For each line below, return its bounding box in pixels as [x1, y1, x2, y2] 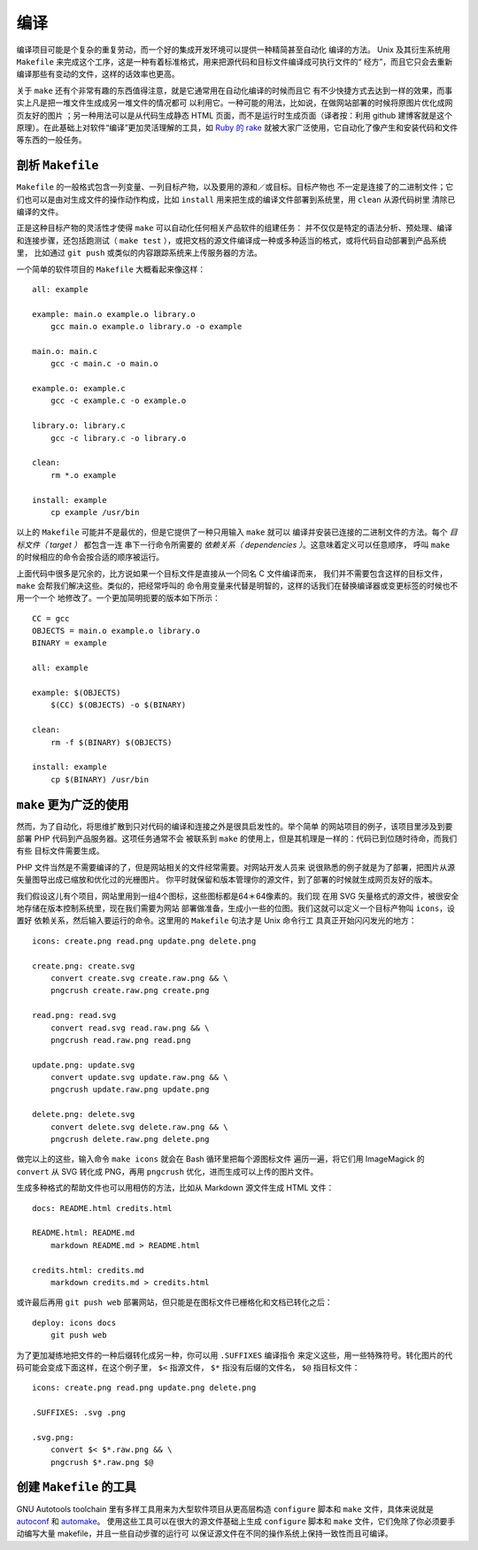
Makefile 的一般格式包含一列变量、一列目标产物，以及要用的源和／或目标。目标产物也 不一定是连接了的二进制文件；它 [16, 181, 454, 192]
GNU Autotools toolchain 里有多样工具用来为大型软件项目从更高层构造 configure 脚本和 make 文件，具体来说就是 [16, 1503, 434, 1514]
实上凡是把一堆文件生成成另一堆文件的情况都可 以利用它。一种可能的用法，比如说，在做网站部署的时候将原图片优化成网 [16, 97, 453, 108]
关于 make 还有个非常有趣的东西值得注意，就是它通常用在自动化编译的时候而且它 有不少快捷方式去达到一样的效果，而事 [16, 85, 453, 96]
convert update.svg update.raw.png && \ [50, 1072, 229, 1083]
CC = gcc [32, 613, 70, 623]
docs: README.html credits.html [32, 1203, 173, 1213]
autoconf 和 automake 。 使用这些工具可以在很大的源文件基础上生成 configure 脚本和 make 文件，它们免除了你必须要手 [16, 1515, 456, 1526]
